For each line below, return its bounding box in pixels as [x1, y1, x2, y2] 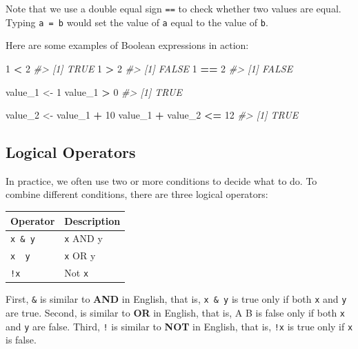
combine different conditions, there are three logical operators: [6, 187, 268, 201]
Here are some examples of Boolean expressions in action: [6, 38, 249, 52]
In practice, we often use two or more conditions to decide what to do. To [6, 173, 317, 188]
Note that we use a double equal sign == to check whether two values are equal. [6, 1, 341, 15]
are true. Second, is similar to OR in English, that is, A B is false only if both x [6, 306, 346, 320]
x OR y [64, 248, 96, 263]
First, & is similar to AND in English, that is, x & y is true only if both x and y [6, 292, 347, 306]
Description [64, 213, 121, 228]
